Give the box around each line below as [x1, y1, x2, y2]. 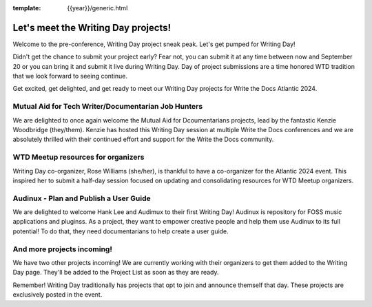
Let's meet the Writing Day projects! [12, 21, 172, 34]
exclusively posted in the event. [12, 290, 103, 299]
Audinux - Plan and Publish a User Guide [12, 193, 151, 203]
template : [12, 4, 41, 12]
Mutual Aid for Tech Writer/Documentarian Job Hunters [12, 102, 203, 112]
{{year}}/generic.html [67, 4, 128, 12]
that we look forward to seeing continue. [12, 72, 127, 81]
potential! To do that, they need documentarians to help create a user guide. [12, 227, 229, 235]
